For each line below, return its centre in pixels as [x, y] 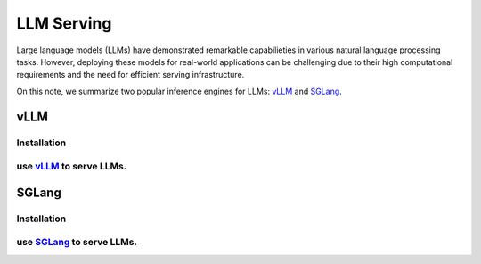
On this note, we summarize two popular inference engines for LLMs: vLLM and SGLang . [179, 91]
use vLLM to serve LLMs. [72, 167]
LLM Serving [64, 23]
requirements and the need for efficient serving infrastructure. [130, 75]
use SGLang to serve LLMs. [77, 243]
